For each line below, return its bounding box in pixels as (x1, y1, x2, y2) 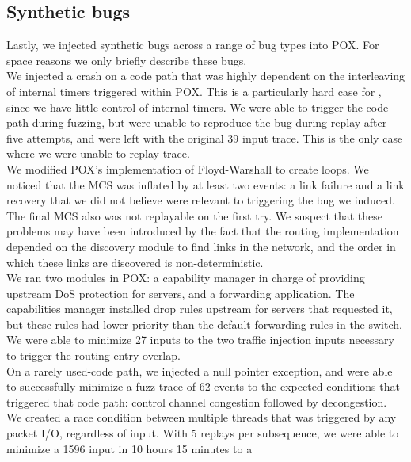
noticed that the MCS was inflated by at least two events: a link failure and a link (6, 176, 405, 193)
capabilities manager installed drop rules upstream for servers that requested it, (6, 300, 393, 317)
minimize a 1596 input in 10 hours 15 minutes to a (6, 440, 253, 456)
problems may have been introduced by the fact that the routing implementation (6, 223, 399, 239)
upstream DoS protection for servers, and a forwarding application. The (6, 284, 355, 301)
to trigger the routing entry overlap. (6, 347, 181, 364)
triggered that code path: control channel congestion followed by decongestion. (6, 393, 387, 410)
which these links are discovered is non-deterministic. (6, 254, 264, 270)
